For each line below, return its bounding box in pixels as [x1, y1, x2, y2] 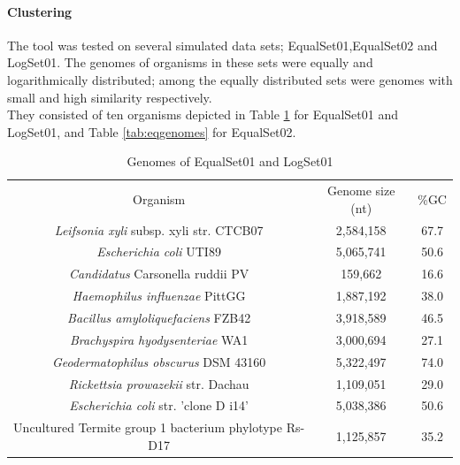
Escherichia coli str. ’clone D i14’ [69, 396, 249, 415]
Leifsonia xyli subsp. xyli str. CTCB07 [54, 220, 264, 239]
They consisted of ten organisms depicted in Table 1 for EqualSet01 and [7, 105, 398, 124]
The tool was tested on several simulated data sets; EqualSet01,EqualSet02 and [7, 35, 438, 54]
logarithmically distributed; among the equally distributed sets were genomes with [7, 70, 453, 88]
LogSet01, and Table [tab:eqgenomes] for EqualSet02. [7, 122, 296, 141]
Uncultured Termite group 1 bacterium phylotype [13, 418, 283, 437]
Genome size [327, 181, 395, 200]
